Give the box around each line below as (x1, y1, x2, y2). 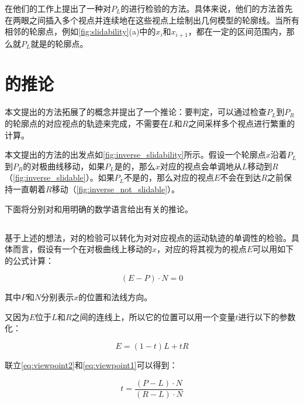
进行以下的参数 (238, 310, 296, 322)
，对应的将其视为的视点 (157, 243, 247, 255)
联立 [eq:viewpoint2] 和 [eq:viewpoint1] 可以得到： (5, 359, 178, 371)
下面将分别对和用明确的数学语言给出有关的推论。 (5, 202, 193, 215)
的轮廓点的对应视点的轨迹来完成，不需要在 (5, 117, 168, 129)
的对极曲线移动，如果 (23, 159, 105, 172)
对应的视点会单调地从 (160, 159, 242, 172)
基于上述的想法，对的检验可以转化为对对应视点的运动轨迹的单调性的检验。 (5, 231, 291, 243)
